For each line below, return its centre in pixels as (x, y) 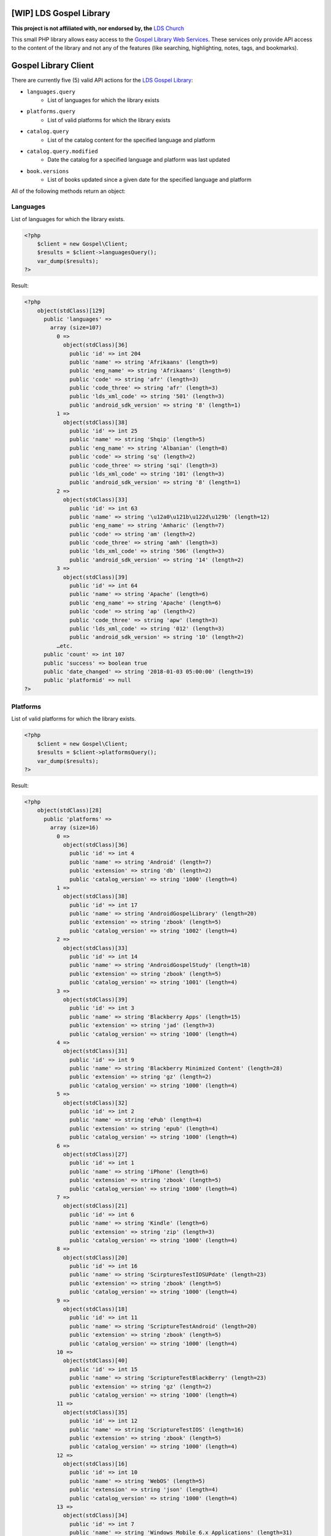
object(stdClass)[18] (95, 1309)
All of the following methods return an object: (68, 191)
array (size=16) (74, 828)
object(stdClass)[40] (95, 1361)
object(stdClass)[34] (95, 1515)
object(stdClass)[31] (95, 1051)
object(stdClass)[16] (95, 1464)
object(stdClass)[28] (70, 810)
